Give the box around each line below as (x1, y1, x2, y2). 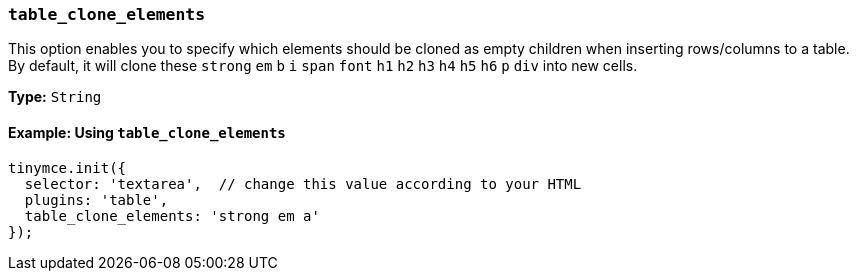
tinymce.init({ (8, 159, 127, 176)
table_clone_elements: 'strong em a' (24, 207, 320, 224)
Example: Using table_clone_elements (8, 123, 286, 141)
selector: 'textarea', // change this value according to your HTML (24, 175, 582, 192)
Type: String (8, 88, 102, 106)
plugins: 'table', (24, 191, 169, 208)
